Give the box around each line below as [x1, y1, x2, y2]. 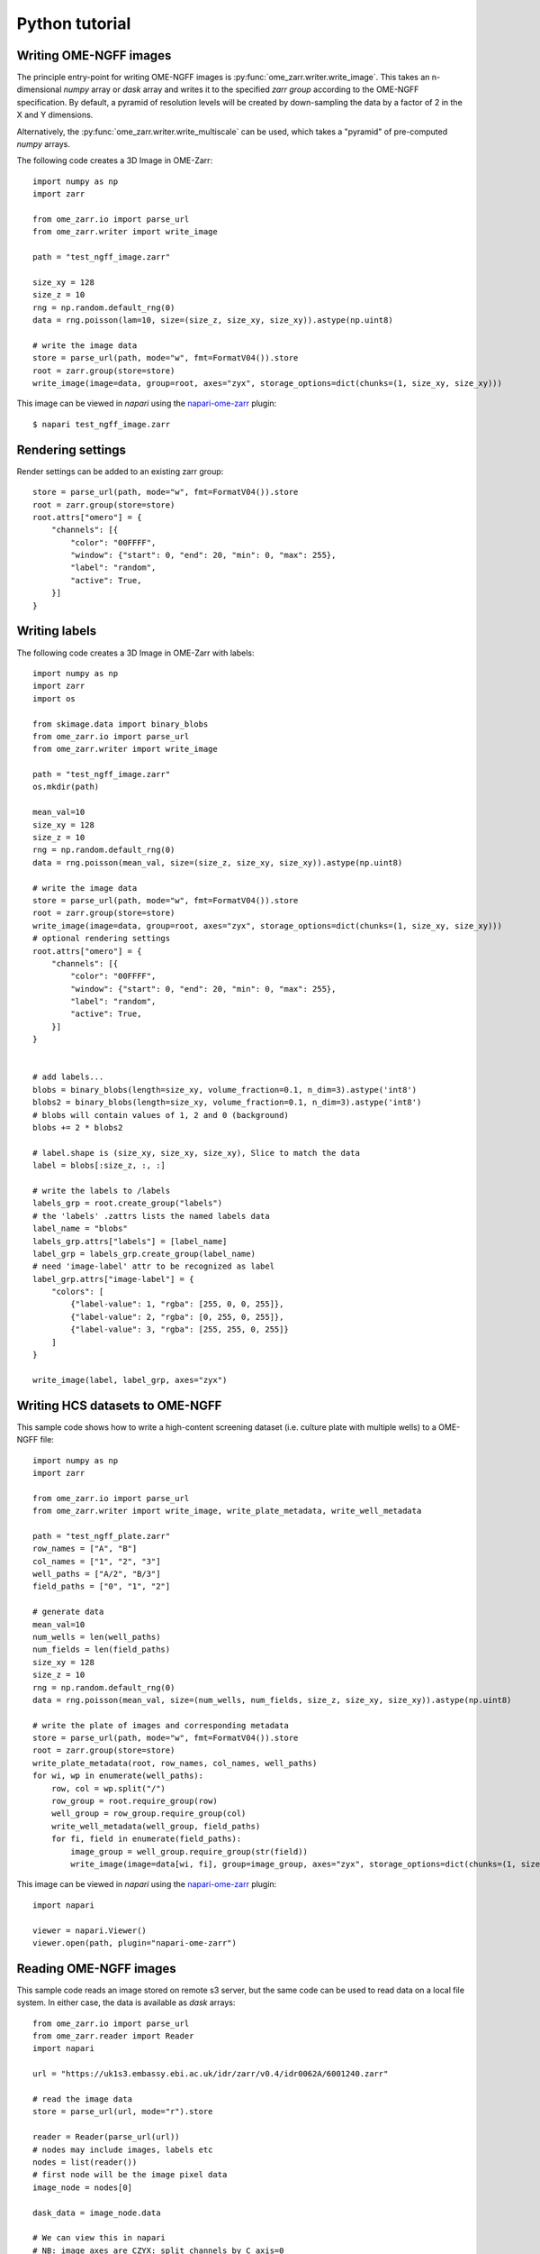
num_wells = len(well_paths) [32, 1632, 161, 1642]
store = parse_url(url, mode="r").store [32, 2106, 213, 2117]
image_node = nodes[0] [32, 2182, 133, 2193]
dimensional [16, 84, 62, 95]
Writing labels [16, 623, 97, 639]
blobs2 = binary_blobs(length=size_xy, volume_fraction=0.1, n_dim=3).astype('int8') [32, 1097, 422, 1108]
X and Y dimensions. [16, 109, 94, 121]
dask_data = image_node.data [32, 2207, 161, 2218]
